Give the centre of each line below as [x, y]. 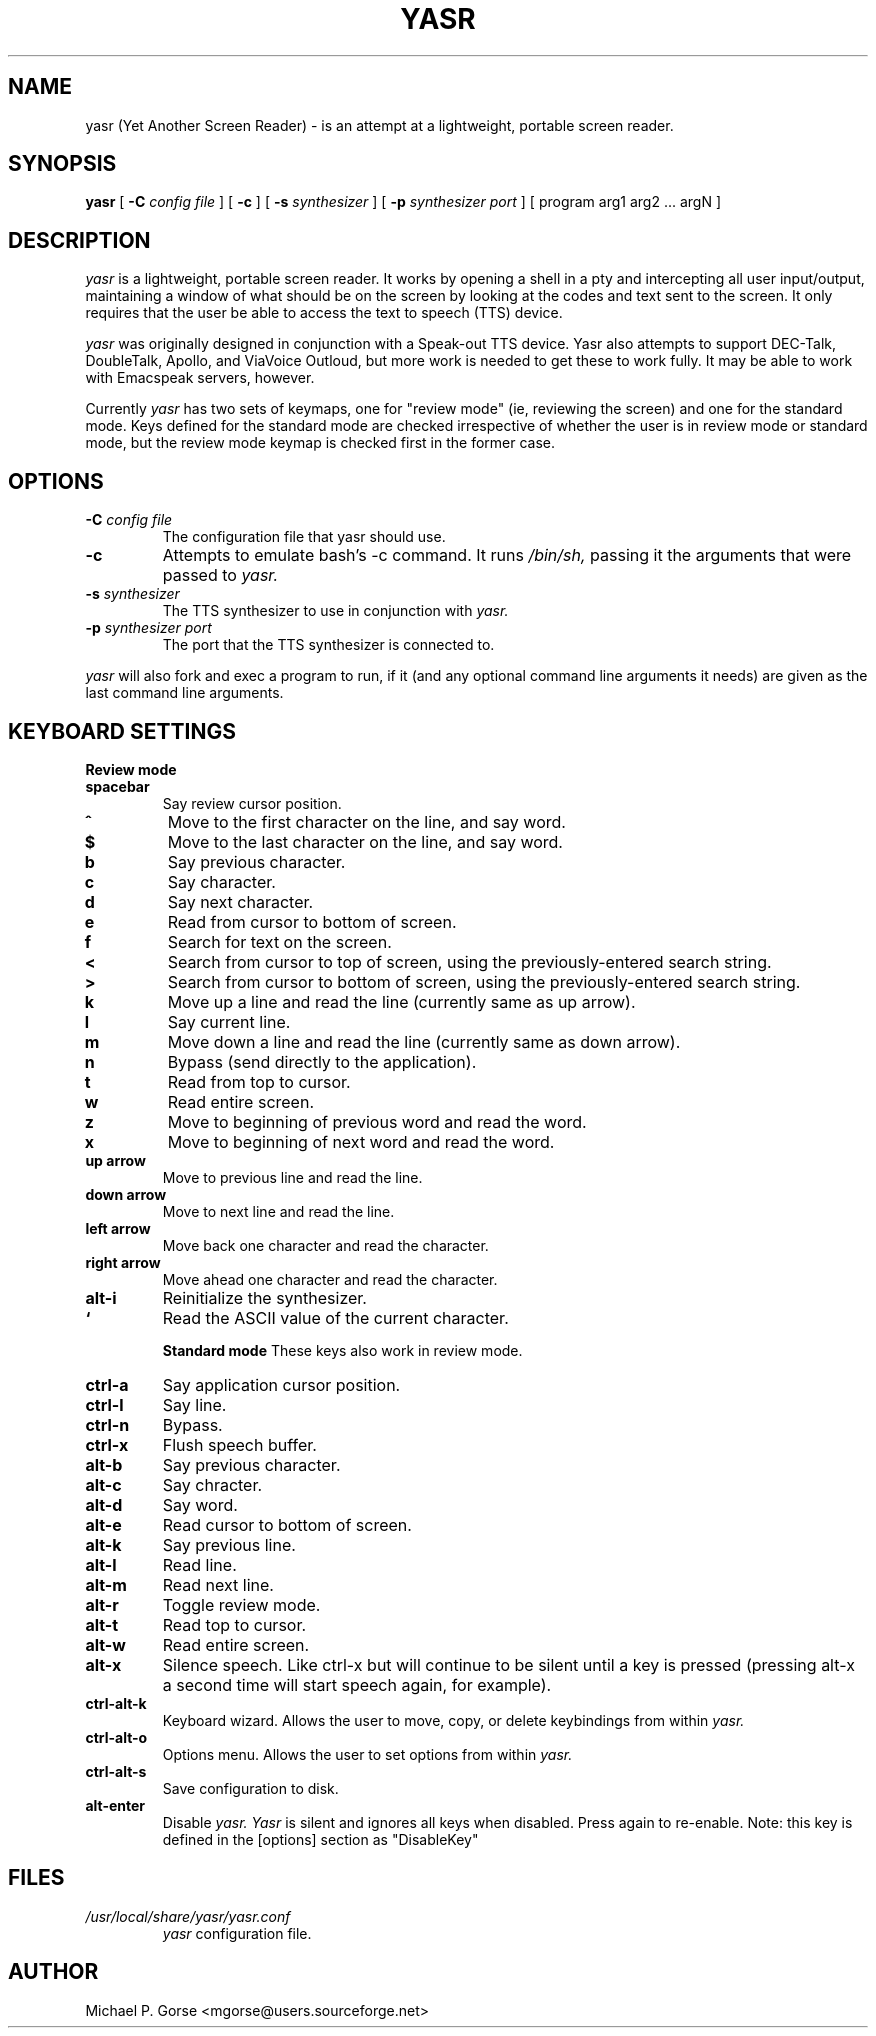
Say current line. [229, 1021]
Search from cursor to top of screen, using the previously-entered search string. [469, 961]
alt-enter [115, 1805]
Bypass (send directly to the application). [322, 1061]
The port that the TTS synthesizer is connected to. [328, 645]
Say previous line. [229, 1544]
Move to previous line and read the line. [292, 1177]
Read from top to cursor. [259, 1081]
